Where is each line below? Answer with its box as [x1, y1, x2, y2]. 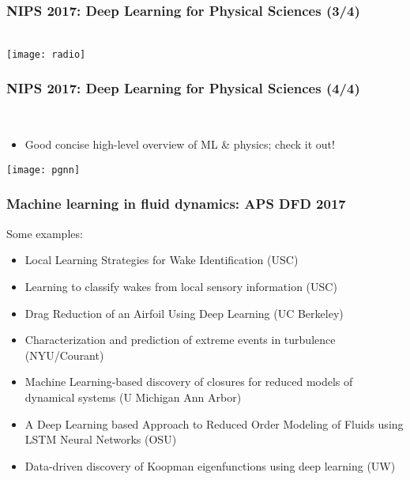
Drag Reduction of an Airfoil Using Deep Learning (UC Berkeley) [24, 304, 344, 321]
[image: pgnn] [6, 164, 81, 176]
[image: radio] [6, 48, 86, 60]
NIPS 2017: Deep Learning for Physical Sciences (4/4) [6, 78, 360, 98]
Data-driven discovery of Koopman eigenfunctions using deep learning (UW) [24, 457, 396, 474]
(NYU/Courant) [24, 346, 104, 363]
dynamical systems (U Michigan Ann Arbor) [24, 388, 242, 405]
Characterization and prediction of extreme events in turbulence [24, 331, 336, 348]
